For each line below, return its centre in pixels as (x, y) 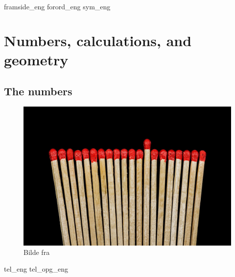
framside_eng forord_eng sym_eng (57, 6)
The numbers (38, 91)
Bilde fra (37, 252)
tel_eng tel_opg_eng (36, 268)
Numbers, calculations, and (98, 40)
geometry (36, 59)
